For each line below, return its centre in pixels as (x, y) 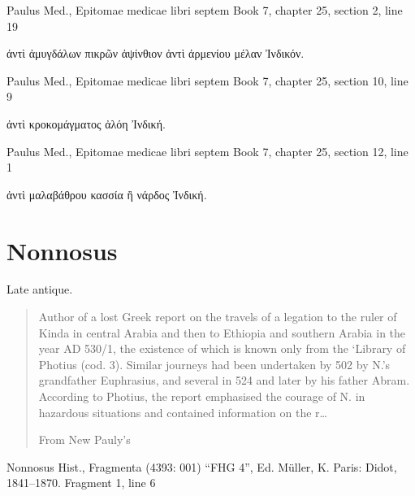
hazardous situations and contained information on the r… (183, 412)
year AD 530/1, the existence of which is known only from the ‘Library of (222, 348)
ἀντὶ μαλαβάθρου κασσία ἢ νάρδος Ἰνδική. (107, 194)
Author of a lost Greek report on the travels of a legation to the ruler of (218, 317)
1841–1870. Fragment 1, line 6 (81, 483)
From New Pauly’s (84, 439)
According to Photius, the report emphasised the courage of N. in (202, 396)
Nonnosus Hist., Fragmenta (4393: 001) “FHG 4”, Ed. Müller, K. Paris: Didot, (202, 466)
